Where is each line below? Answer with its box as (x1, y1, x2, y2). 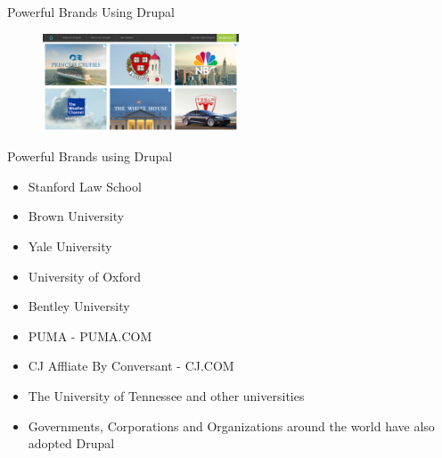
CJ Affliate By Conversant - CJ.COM (28, 356, 234, 375)
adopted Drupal (28, 434, 115, 453)
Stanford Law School (28, 176, 142, 195)
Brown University (28, 207, 125, 225)
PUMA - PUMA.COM (28, 326, 152, 345)
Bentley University (28, 297, 130, 315)
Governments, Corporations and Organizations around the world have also (28, 416, 435, 435)
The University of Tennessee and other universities (28, 386, 305, 405)
